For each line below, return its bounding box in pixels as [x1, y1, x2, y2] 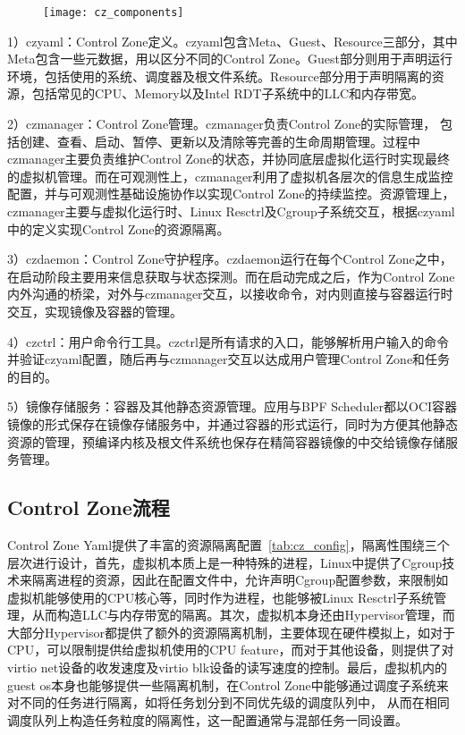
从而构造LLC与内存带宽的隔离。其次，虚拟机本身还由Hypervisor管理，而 [31, 605, 455, 624]
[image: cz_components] [43, 6, 184, 19]
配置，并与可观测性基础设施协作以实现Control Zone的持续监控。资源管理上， [7, 184, 455, 203]
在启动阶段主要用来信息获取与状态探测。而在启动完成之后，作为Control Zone [7, 266, 455, 285]
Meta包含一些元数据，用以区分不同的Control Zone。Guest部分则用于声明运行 [7, 49, 452, 68]
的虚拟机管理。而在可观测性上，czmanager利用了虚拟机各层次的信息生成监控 [7, 166, 453, 185]
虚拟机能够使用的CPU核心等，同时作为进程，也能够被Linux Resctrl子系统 [7, 587, 435, 606]
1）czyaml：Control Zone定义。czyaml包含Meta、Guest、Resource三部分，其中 [7, 31, 458, 50]
